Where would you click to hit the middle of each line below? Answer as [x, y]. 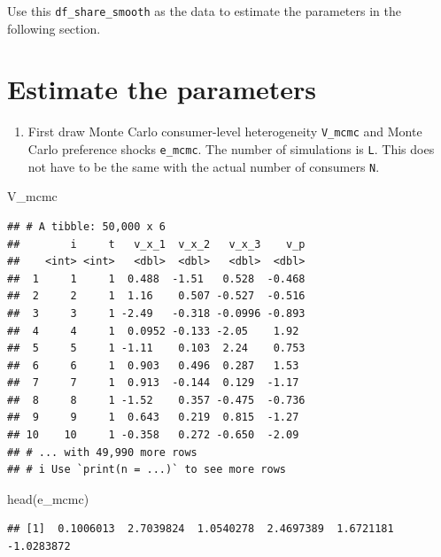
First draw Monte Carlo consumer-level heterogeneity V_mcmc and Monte [225, 132]
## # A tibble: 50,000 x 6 [86, 226]
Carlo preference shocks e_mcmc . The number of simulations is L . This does [231, 149]
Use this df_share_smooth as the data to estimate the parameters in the [204, 11]
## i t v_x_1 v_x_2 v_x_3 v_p [156, 244]
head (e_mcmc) [48, 498]
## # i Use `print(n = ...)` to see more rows [147, 470]
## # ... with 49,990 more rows [102, 452]
